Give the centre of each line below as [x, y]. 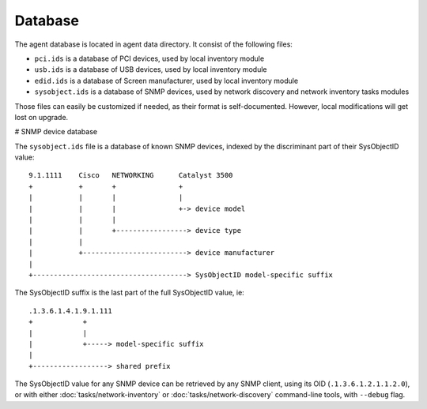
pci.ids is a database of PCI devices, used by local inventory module [149, 58]
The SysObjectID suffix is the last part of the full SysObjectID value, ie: [129, 293]
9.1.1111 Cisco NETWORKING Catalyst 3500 [131, 175]
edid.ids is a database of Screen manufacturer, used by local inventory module [166, 81]
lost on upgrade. [42, 117]
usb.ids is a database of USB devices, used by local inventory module [151, 69]
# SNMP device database [56, 132]
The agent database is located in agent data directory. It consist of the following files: [153, 44]
